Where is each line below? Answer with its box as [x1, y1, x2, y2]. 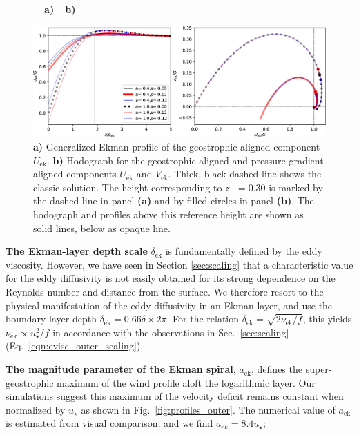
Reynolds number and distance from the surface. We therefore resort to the [6, 284, 324, 298]
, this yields [302, 311, 352, 326]
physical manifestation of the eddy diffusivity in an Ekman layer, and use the [6, 298, 333, 312]
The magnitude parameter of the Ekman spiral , [6, 362, 236, 376]
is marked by [269, 180, 323, 194]
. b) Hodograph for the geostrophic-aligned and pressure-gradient [46, 153, 324, 167]
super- [305, 362, 332, 376]
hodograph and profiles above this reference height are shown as [33, 206, 304, 221]
